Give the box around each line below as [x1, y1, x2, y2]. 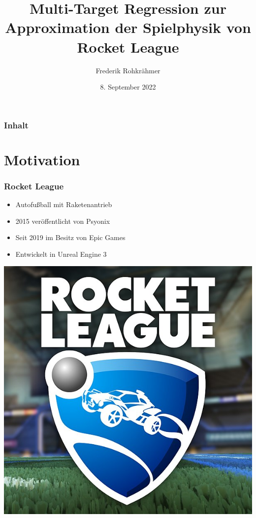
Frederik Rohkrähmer [96, 65, 160, 75]
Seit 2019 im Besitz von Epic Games [15, 232, 126, 243]
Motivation [4, 149, 80, 169]
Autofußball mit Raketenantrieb [15, 199, 112, 210]
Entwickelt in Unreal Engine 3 [15, 248, 107, 259]
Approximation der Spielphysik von [5, 17, 251, 37]
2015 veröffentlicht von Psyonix [15, 215, 110, 226]
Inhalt [4, 119, 29, 131]
